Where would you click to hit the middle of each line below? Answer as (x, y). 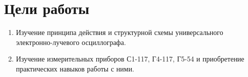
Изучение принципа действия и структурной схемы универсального (119, 32)
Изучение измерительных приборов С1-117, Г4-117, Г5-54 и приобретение (130, 59)
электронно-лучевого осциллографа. (71, 42)
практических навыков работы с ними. (75, 68)
